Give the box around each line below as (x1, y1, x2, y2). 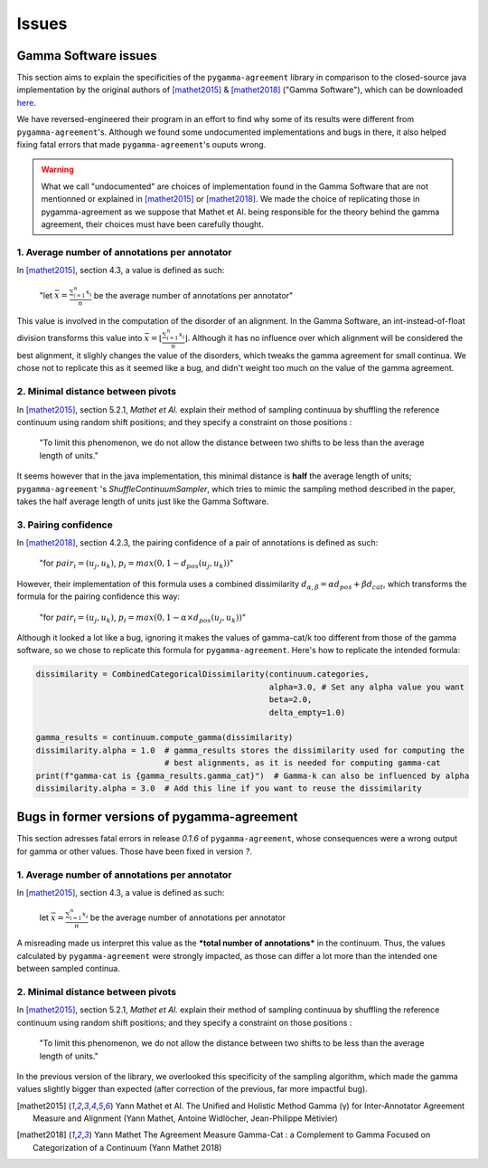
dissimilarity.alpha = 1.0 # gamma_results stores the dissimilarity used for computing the (35, 745, 465, 755)
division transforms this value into (16, 332, 143, 343)
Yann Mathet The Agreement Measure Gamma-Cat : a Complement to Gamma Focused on (93, 1129, 431, 1140)
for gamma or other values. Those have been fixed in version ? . (16, 846, 252, 857)
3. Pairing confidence (16, 518, 113, 531)
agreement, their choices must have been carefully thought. (41, 218, 264, 230)
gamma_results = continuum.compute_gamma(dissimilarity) (35, 733, 294, 743)
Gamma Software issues (16, 48, 157, 63)
